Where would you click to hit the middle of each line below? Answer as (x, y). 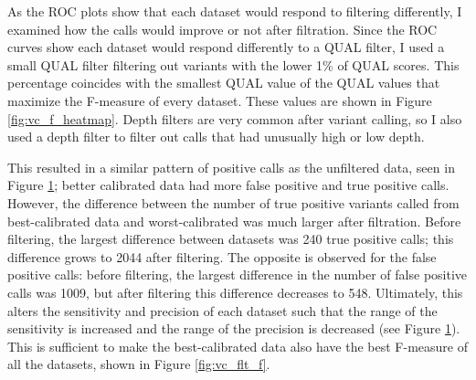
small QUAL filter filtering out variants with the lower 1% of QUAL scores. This (233, 64)
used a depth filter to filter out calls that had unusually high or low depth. (216, 137)
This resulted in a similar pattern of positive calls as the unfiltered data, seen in (231, 167)
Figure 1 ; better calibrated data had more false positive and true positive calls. (228, 185)
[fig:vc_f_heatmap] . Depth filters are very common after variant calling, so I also (235, 118)
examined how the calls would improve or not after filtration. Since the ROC (222, 29)
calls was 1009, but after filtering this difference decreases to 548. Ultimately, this (235, 292)
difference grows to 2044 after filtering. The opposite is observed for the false (222, 256)
